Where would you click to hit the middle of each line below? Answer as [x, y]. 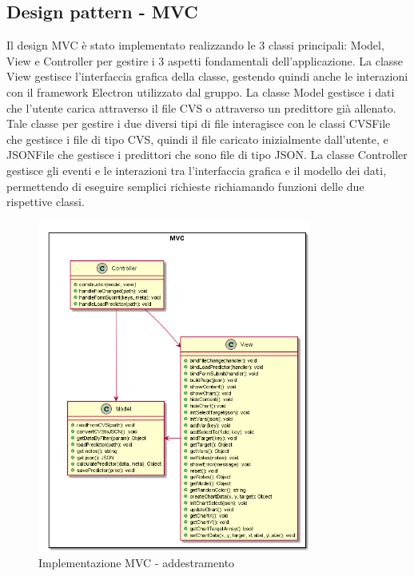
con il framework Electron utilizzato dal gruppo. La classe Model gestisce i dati [201, 91]
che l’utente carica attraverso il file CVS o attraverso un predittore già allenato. [201, 107]
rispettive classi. [46, 202]
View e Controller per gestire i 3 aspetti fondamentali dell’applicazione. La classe [205, 60]
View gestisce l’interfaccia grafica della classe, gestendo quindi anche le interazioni [207, 76]
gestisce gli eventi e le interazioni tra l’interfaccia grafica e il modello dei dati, [197, 170]
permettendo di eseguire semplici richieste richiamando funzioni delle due [185, 186]
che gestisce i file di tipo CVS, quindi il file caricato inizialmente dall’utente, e [197, 139]
